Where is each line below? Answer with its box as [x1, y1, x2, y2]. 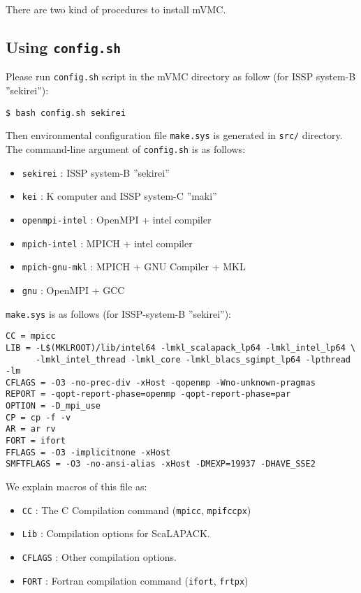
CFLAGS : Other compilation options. [22, 549, 177, 564]
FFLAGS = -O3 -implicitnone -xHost [6, 447, 171, 457]
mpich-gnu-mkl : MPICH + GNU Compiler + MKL [22, 259, 246, 274]
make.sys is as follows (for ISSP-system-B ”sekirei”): [6, 306, 232, 321]
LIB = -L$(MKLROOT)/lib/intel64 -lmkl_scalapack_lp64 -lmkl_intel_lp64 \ [6, 342, 356, 353]
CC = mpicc [6, 331, 56, 342]
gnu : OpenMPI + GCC [22, 282, 125, 297]
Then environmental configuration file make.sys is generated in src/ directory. [6, 128, 343, 142]
